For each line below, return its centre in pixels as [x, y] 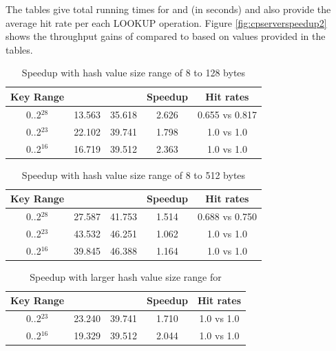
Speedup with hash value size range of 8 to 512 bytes [134, 174]
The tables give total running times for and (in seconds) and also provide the [168, 9]
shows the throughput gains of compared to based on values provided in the [166, 36]
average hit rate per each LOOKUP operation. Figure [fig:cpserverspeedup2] [166, 22]
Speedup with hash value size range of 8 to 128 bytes [134, 73]
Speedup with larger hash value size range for [126, 276]
